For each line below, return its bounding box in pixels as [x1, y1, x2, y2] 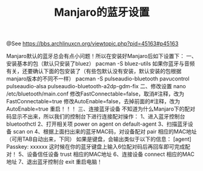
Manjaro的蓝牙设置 [54, 5, 150, 19]
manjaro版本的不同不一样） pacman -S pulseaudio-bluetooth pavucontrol [6, 75, 190, 82]
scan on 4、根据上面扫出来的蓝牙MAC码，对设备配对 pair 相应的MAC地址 [13, 128, 197, 135]
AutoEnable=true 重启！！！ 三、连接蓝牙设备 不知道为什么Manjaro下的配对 [6, 105, 196, 112]
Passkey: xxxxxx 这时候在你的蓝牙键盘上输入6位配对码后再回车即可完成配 [6, 143, 191, 150]
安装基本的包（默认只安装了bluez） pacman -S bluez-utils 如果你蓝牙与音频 [6, 60, 195, 67]
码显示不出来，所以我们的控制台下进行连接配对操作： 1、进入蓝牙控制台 [6, 113, 185, 120]
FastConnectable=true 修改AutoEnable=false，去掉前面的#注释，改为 [6, 98, 181, 105]
